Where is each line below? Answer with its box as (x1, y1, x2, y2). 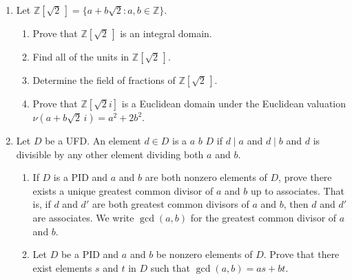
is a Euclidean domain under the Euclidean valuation (121, 96, 346, 110)
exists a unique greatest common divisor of (32, 183, 214, 197)
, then (283, 197, 309, 211)
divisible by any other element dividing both (16, 147, 204, 161)
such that (150, 260, 190, 274)
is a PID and (53, 170, 108, 184)
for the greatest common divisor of (190, 210, 337, 224)
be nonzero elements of (156, 247, 253, 261)
